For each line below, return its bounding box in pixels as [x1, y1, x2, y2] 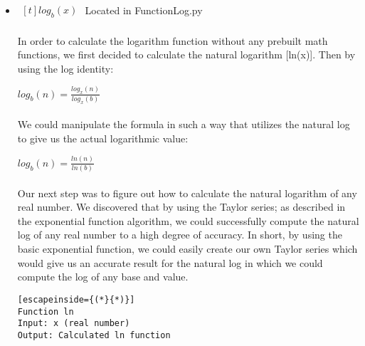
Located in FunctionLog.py [85, 3, 203, 17]
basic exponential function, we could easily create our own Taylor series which [17, 241, 358, 256]
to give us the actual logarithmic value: [17, 130, 189, 145]
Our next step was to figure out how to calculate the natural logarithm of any [17, 185, 357, 200]
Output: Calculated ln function [17, 330, 171, 340]
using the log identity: [17, 61, 114, 75]
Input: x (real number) [17, 318, 130, 329]
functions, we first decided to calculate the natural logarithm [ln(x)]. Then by [17, 47, 356, 62]
